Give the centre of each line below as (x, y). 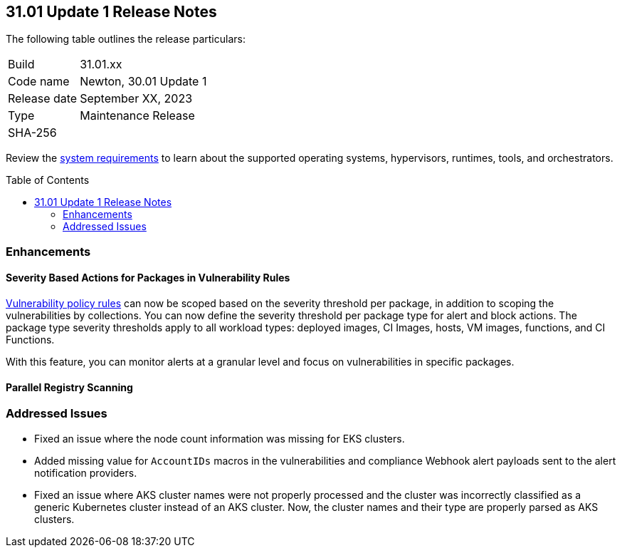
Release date (43, 99)
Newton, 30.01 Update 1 (143, 82)
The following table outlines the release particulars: (126, 39)
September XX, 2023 (136, 99)
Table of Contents (48, 180)
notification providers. (86, 472)
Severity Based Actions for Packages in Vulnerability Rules (148, 278)
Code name (39, 82)
